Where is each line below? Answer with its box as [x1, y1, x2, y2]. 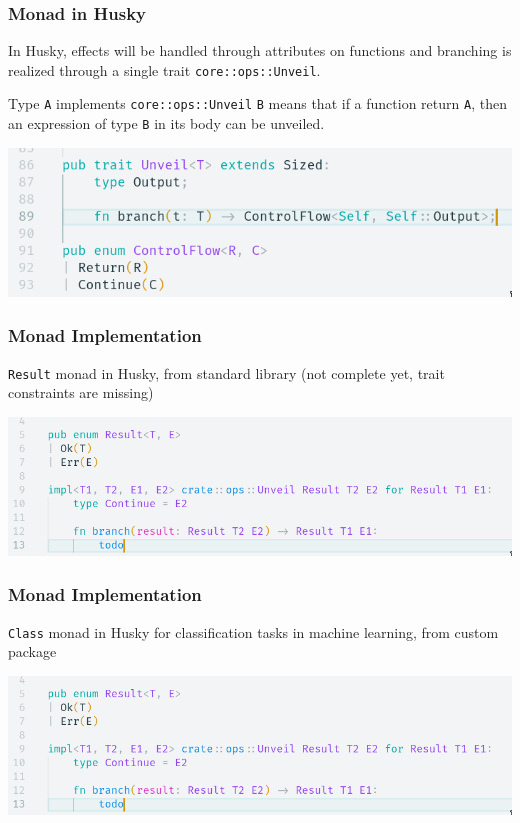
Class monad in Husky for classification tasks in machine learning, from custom [8, 621, 499, 642]
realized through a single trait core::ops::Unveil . [8, 59, 321, 80]
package [8, 641, 57, 662]
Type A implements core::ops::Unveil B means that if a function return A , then [8, 93, 507, 114]
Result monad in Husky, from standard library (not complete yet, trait [8, 362, 445, 383]
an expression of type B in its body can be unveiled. [8, 113, 325, 134]
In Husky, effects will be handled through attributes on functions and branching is [8, 40, 512, 61]
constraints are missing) [8, 382, 154, 403]
